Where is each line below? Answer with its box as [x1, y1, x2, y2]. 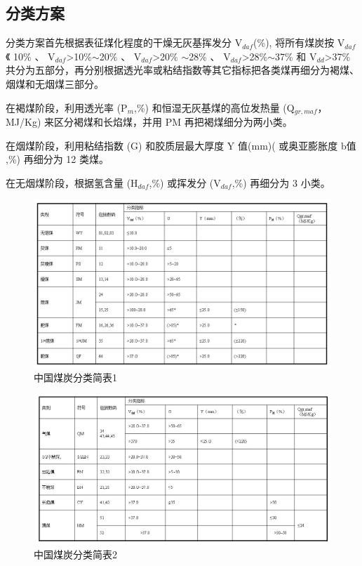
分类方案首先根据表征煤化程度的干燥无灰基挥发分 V [6, 35, 243, 50]
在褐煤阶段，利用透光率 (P [6, 100, 128, 114]
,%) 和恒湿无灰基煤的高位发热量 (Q [134, 100, 295, 114]
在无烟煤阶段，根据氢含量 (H [6, 175, 138, 190]
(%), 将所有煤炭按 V [253, 35, 345, 50]
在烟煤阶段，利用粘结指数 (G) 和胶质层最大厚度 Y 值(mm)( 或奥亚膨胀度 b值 [6, 138, 356, 152]
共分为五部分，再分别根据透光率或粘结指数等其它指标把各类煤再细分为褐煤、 [6, 62, 359, 77]
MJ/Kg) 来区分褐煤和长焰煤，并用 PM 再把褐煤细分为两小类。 [6, 114, 293, 129]
